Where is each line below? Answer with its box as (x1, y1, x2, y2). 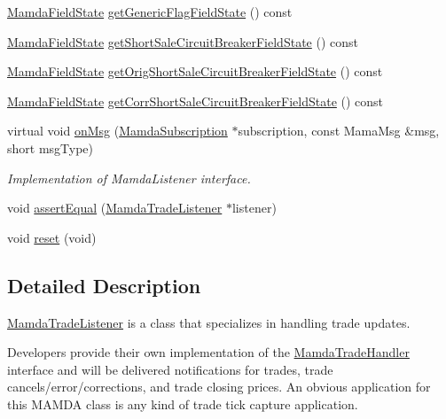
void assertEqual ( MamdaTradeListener (7, 198, 223, 217)
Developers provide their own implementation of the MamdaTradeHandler (7, 343, 410, 361)
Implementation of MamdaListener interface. (7, 168, 251, 187)
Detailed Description (7, 271, 201, 299)
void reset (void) (7, 228, 97, 246)
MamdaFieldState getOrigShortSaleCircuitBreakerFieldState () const (7, 62, 383, 81)
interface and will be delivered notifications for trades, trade (7, 360, 333, 378)
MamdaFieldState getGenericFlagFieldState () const (7, 3, 293, 20)
